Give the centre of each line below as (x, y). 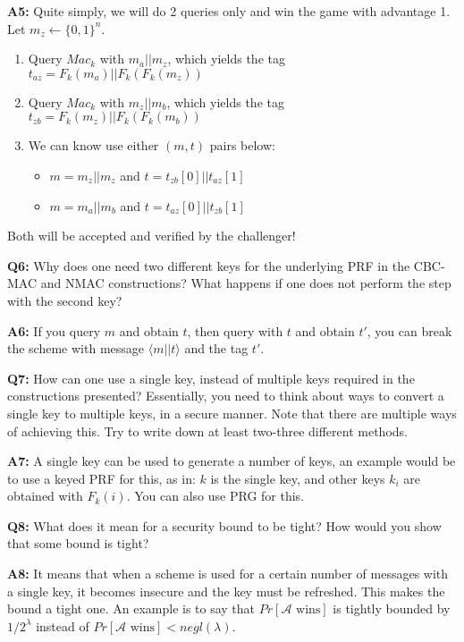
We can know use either (93, 145)
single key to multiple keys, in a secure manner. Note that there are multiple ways (232, 413)
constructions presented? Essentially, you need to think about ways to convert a (226, 396)
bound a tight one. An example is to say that (131, 608)
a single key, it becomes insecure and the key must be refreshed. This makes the (226, 591)
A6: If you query (54, 330)
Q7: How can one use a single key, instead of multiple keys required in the (211, 378)
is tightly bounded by (392, 608)
